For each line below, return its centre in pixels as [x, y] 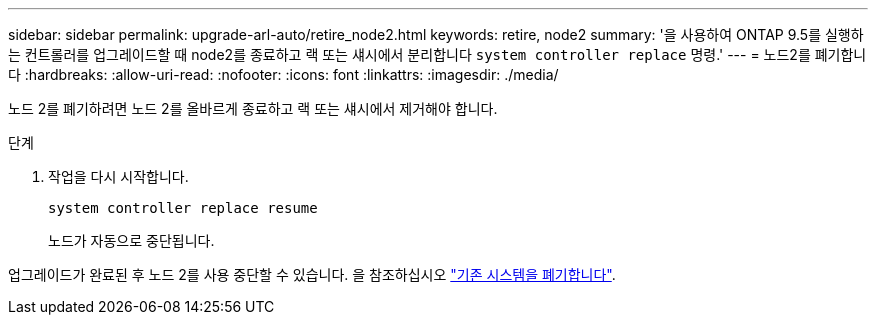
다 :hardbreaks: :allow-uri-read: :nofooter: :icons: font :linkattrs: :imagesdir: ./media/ [283, 74]
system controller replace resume [183, 208]
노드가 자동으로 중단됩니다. [131, 240]
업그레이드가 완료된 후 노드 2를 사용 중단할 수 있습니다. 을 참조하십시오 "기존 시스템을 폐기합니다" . [312, 274]
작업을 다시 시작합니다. [118, 176]
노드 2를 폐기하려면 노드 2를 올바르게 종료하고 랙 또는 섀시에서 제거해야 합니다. [253, 108]
